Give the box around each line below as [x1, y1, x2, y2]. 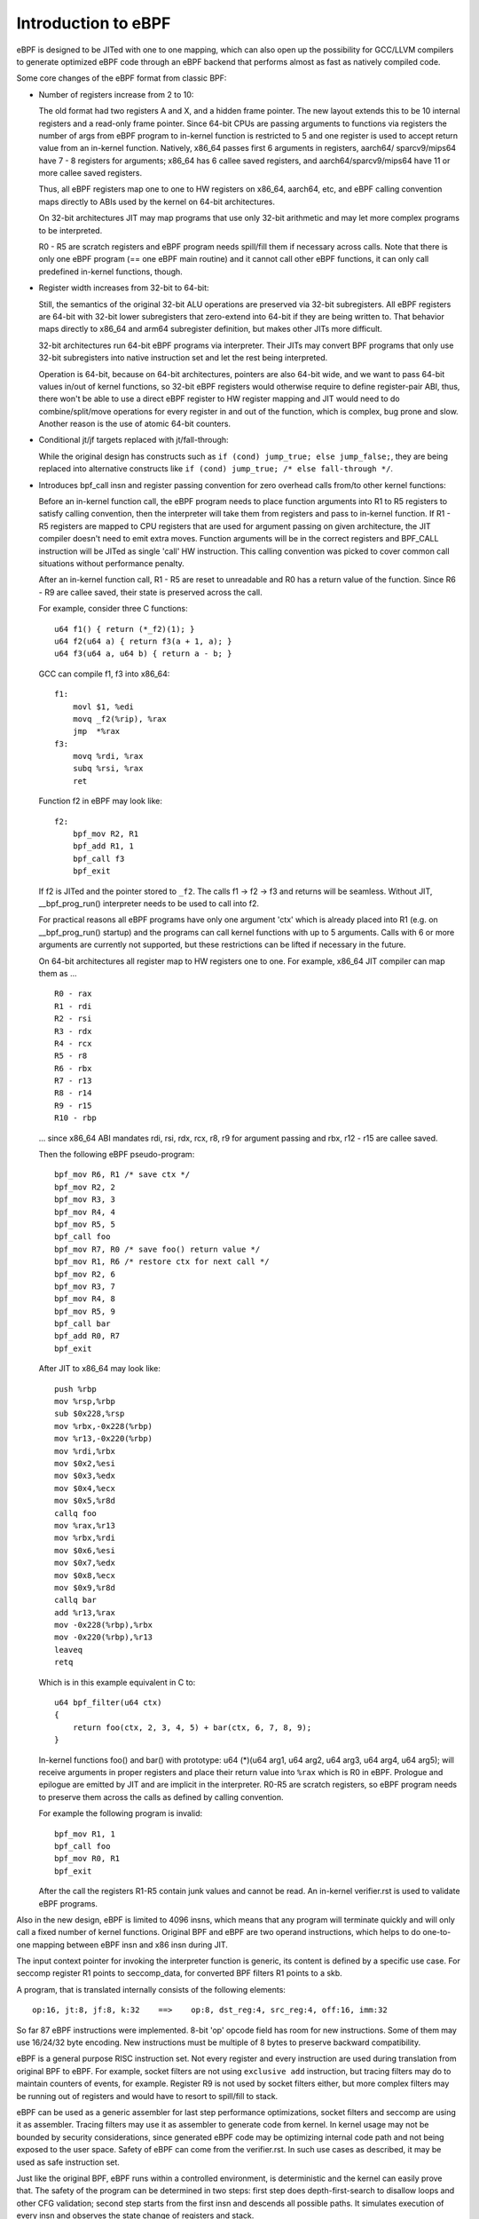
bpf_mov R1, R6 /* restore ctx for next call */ [54, 1257, 270, 1267]
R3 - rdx [54, 1026, 92, 1036]
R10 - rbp [54, 1113, 97, 1123]
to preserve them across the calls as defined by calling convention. [38, 1791, 284, 1802]
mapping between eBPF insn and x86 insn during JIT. [32, 1939, 228, 1950]
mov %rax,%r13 [54, 1520, 115, 1530]
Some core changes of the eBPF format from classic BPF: [16, 73, 227, 83]
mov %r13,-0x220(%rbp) [54, 1433, 153, 1444]
